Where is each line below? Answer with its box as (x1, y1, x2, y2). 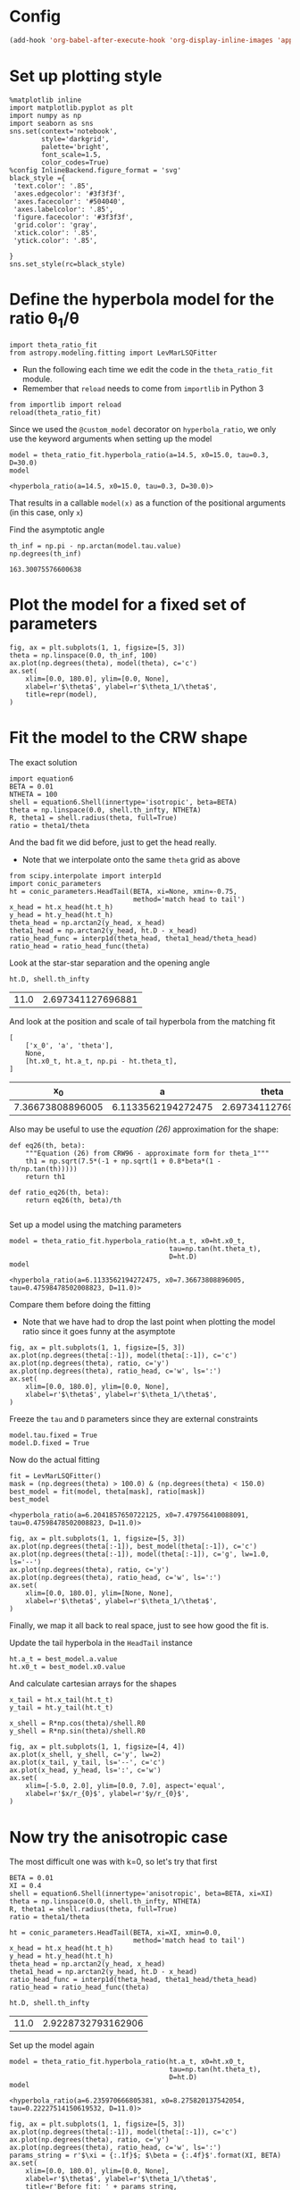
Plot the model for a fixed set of (9, 595, 246, 615)
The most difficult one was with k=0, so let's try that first (9, 1856, 218, 1868)
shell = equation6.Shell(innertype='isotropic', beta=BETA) (9, 798, 238, 807)
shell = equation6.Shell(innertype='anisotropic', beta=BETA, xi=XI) (9, 1889, 274, 1899)
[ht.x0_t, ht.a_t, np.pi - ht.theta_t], (25, 1057, 178, 1066)
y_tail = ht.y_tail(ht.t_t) (9, 1703, 114, 1712)
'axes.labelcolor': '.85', (12, 205, 114, 213)
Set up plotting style (9, 66, 162, 86)
